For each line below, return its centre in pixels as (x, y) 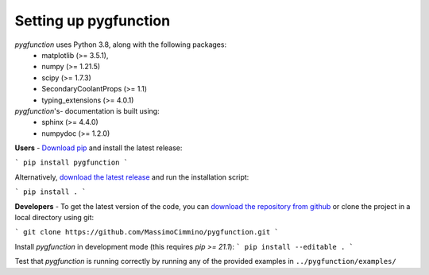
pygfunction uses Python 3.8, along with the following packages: (120, 45)
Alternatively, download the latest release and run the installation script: (132, 177)
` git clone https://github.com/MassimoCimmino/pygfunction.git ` (147, 232)
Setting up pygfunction (93, 21)
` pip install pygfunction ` (71, 163)
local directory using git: (54, 218)
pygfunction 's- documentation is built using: (87, 110)
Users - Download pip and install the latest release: (99, 148)
